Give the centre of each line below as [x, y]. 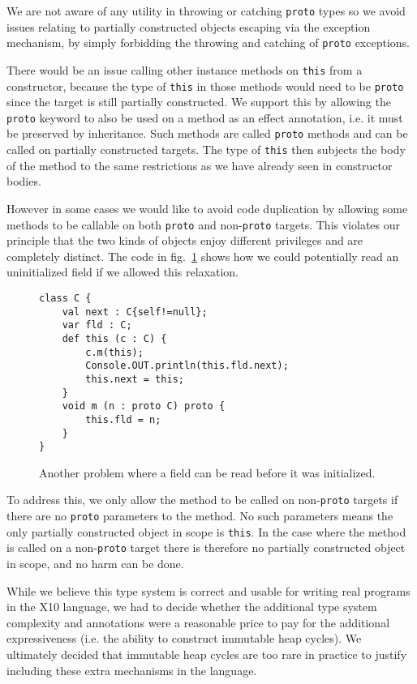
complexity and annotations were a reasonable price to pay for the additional [198, 622]
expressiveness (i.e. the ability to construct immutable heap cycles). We [184, 638]
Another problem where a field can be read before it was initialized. [207, 472]
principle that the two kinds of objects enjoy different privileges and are [185, 240]
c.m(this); [114, 352]
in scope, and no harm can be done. [95, 564]
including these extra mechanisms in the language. [132, 670]
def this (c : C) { [114, 338]
